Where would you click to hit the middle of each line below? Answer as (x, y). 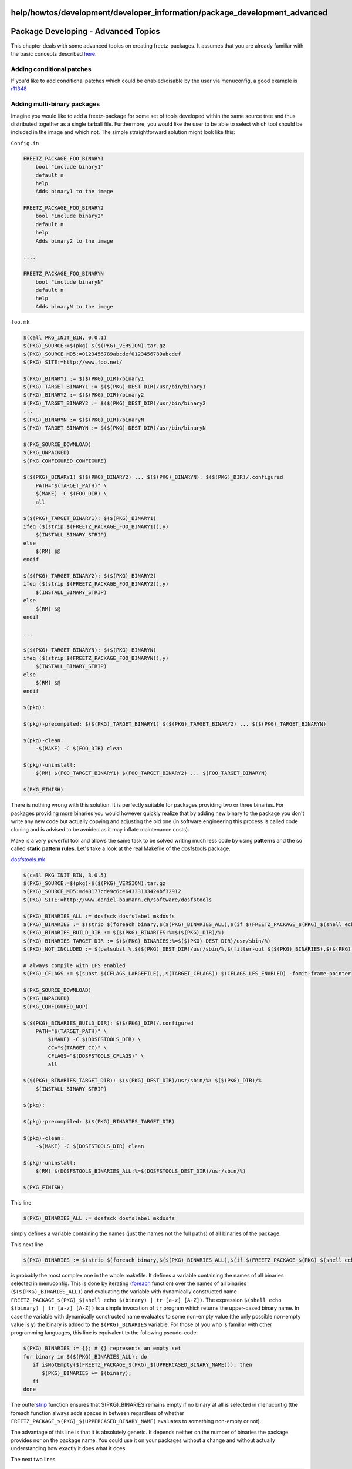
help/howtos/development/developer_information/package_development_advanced (169, 13)
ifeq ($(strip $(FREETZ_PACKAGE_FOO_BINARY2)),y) (96, 584)
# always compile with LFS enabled (74, 965)
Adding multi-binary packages (55, 104)
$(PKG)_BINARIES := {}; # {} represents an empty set (102, 1348)
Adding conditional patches (51, 69)
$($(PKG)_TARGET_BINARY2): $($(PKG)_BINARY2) (90, 576)
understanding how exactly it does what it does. (69, 1448)
